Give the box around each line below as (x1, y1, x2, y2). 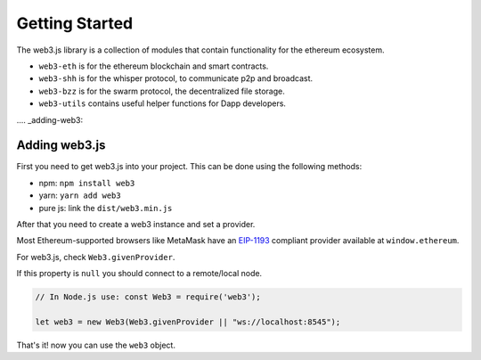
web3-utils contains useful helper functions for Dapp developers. (38, 98, 287, 109)
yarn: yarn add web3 (38, 190, 121, 200)
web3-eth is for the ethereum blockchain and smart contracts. (38, 61, 269, 71)
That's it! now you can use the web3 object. (16, 340, 175, 350)
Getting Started (16, 13, 134, 33)
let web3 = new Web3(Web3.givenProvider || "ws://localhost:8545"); (35, 316, 341, 327)
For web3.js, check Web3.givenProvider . (16, 251, 175, 262)
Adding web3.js (16, 138, 106, 153)
